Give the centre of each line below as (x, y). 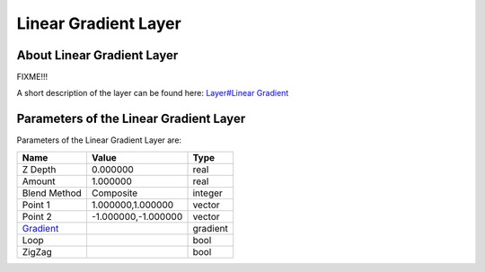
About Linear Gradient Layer (97, 55)
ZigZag (37, 251)
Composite (115, 193)
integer (208, 193)
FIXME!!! (32, 77)
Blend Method (52, 193)
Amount (39, 181)
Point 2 (37, 216)
